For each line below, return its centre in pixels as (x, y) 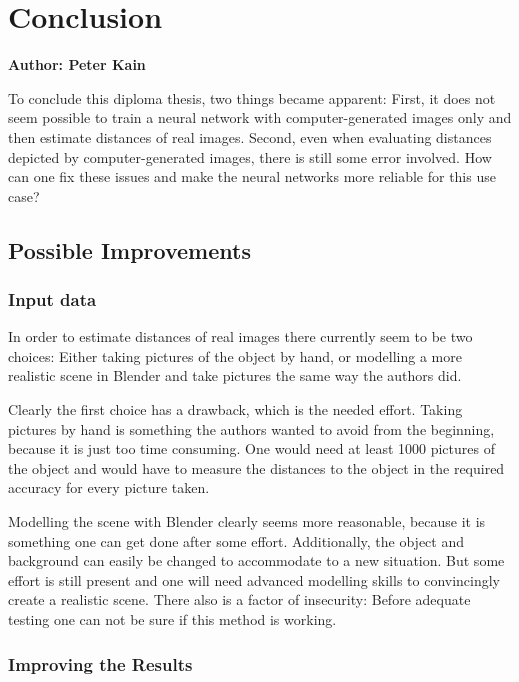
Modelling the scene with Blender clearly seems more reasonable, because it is (247, 521)
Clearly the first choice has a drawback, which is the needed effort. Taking (235, 409)
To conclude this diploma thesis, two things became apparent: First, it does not (252, 97)
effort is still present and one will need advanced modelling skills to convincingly (254, 579)
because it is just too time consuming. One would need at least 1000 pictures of (251, 448)
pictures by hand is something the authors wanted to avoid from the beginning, (251, 428)
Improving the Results (100, 663)
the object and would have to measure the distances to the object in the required (256, 467)
